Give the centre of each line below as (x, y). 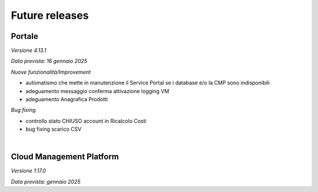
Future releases (50, 15)
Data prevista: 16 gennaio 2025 (49, 61)
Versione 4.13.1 (29, 51)
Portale (24, 36)
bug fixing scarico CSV (54, 129)
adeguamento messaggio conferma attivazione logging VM (97, 91)
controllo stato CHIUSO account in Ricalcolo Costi (86, 121)
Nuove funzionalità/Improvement (51, 72)
